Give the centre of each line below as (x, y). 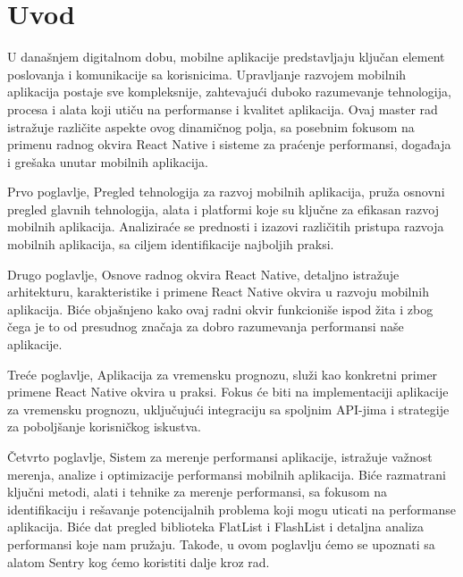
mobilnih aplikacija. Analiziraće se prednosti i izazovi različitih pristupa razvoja (226, 226)
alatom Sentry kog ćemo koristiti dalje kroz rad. (139, 561)
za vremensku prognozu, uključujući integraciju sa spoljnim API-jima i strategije (228, 409)
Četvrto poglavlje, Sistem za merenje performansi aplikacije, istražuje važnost (220, 456)
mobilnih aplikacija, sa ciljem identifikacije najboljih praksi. (171, 244)
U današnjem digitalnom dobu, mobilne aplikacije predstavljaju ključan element (226, 57)
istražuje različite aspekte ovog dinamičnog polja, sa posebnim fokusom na (211, 126)
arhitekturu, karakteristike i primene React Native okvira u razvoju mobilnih (218, 292)
